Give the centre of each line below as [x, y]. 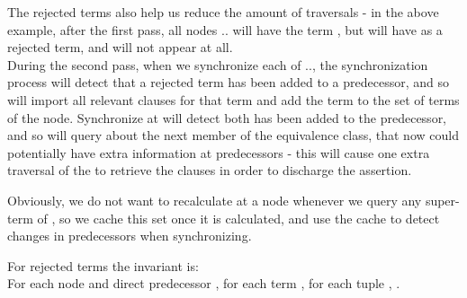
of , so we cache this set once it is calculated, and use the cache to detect [238, 218]
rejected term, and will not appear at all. [120, 47]
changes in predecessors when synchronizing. [130, 236]
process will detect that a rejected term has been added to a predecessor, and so [228, 82]
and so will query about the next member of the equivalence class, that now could [233, 135]
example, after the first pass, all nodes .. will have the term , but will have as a [225, 29]
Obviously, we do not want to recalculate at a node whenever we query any [215, 200]
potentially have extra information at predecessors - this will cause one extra [219, 152]
